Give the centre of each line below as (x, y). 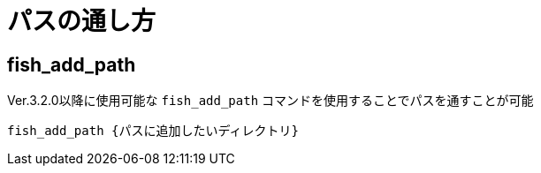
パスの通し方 (82, 21)
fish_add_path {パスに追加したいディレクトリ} (153, 131)
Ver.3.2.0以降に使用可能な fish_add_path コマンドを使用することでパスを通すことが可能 (270, 101)
